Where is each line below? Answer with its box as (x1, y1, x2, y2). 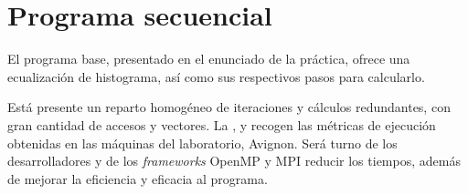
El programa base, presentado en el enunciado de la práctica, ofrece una (7, 49, 410, 68)
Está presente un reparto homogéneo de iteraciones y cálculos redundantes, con (7, 97, 451, 117)
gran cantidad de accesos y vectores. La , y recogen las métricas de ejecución (7, 115, 436, 134)
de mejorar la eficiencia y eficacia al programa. (7, 168, 268, 188)
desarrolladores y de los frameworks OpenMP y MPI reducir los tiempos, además (7, 151, 461, 170)
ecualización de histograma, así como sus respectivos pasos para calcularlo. (7, 66, 425, 86)
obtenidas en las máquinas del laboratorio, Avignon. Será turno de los (7, 133, 398, 152)
